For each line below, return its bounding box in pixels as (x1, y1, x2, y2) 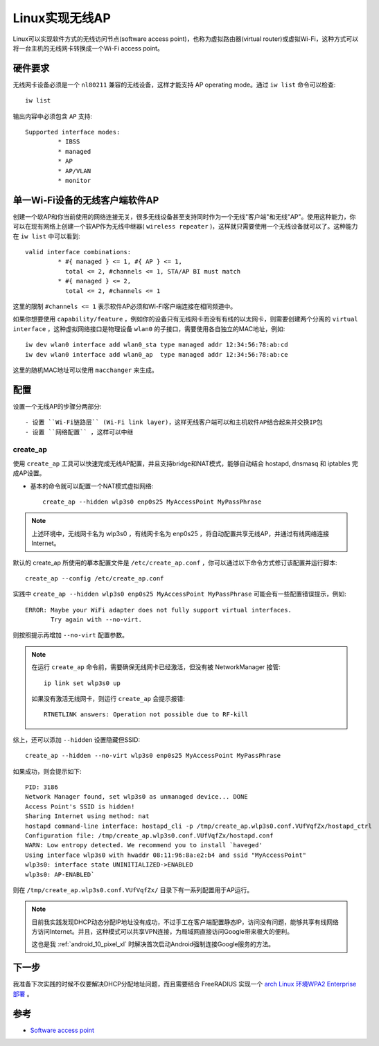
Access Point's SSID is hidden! (25, 802, 135, 810)
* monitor (58, 177, 91, 184)
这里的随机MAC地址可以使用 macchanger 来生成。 (12, 366, 159, 374)
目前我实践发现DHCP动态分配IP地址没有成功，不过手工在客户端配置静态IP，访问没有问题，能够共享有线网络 (31, 918, 340, 926)
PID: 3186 (25, 783, 58, 791)
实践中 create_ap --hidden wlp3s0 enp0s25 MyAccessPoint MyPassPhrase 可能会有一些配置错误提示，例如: (12, 590, 346, 599)
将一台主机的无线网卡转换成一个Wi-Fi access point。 (12, 44, 164, 52)
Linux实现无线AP (12, 10, 111, 26)
